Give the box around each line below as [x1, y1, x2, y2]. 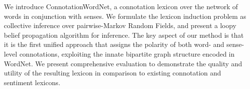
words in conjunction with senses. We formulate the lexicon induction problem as [4, 11, 247, 21]
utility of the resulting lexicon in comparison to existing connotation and [4, 68, 221, 78]
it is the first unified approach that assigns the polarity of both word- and [4, 39, 225, 49]
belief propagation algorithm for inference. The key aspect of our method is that [4, 30, 244, 40]
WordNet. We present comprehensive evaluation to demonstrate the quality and [4, 58, 242, 68]
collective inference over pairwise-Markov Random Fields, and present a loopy [4, 20, 236, 30]
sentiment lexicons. [4, 77, 60, 87]
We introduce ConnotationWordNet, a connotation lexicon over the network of [4, 1, 238, 11]
